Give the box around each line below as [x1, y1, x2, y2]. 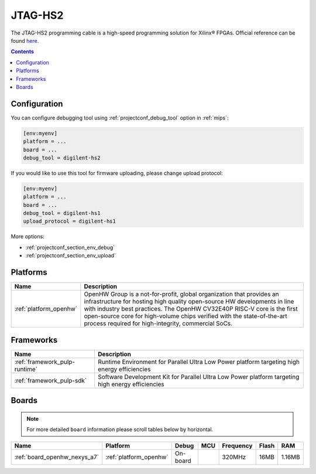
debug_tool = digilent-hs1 [23, 210, 101, 217]
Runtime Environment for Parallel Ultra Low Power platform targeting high [97, 357, 300, 366]
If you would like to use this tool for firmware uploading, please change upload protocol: [11, 169, 223, 176]
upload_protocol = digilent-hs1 [23, 218, 116, 225]
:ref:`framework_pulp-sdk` [14, 376, 87, 384]
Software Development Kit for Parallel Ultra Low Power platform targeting [97, 373, 300, 381]
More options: [11, 233, 45, 240]
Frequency [222, 442, 253, 450]
